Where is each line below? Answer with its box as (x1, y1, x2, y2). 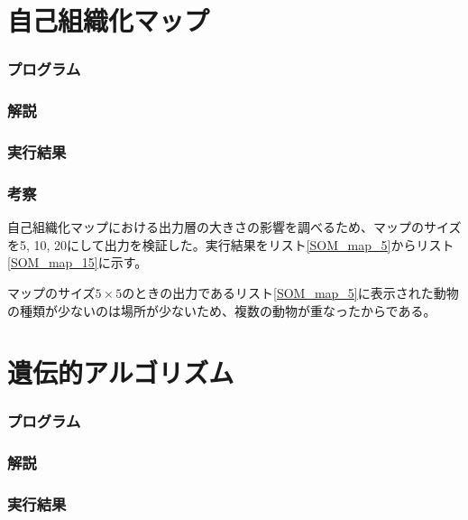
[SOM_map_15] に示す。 (7, 253, 148, 272)
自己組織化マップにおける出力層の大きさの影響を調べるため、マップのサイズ (7, 218, 462, 237)
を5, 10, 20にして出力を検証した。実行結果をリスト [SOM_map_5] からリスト (7, 235, 454, 254)
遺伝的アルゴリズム (7, 354, 234, 391)
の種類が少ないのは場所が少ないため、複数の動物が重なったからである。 (7, 301, 436, 320)
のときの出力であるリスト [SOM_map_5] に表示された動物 (122, 283, 459, 302)
